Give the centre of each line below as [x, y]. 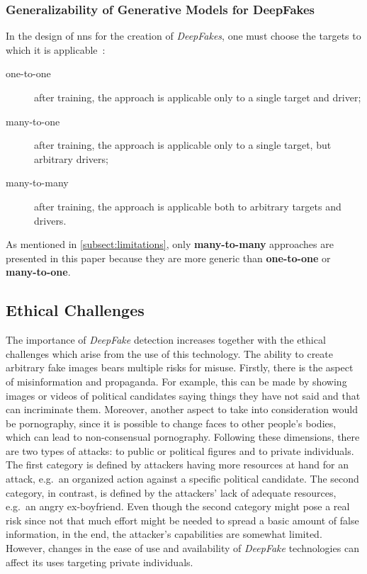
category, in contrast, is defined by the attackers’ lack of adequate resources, [171, 492]
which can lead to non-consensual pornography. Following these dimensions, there [183, 437]
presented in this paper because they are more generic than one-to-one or [168, 258]
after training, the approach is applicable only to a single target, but [183, 145]
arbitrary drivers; [71, 158]
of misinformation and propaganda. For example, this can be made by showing [176, 381]
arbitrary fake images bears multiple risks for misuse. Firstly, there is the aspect [180, 367]
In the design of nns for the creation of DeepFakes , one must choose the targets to [183, 36]
